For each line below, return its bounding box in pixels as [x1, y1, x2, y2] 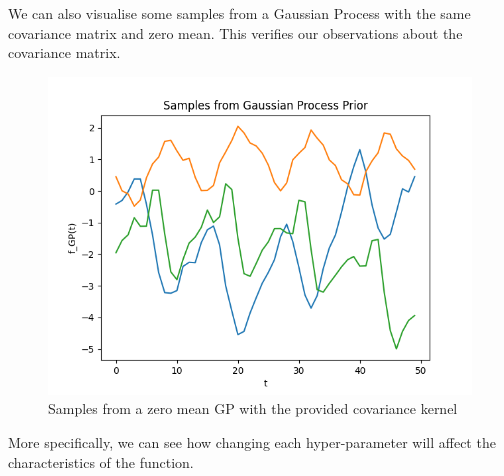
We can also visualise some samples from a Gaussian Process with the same [8, 3, 471, 23]
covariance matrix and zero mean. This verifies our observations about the [8, 22, 463, 43]
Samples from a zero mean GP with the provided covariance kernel [48, 398, 458, 419]
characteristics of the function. [8, 451, 194, 472]
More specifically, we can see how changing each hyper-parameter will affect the [8, 431, 496, 452]
